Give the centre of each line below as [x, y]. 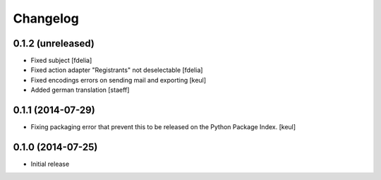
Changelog [46, 18]
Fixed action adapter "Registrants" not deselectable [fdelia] [117, 70]
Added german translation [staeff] [80, 90]
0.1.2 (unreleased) [54, 43]
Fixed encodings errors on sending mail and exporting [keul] [119, 80]
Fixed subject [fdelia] [61, 61]
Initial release [50, 164]
